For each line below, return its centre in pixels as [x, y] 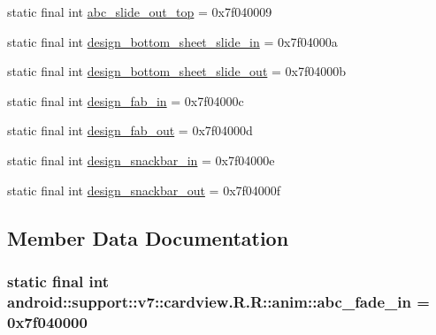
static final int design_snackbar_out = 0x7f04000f [144, 190]
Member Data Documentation [148, 237]
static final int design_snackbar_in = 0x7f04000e [141, 160]
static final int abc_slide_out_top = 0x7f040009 [140, 11]
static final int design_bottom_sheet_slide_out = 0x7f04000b [177, 71]
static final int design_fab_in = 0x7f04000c [126, 100]
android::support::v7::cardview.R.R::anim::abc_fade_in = [218, 301]
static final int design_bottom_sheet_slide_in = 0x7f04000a [172, 41]
